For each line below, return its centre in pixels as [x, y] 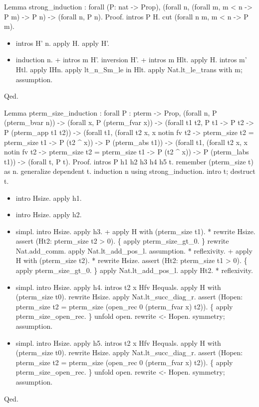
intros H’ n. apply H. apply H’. [63, 43]
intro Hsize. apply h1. [49, 198]
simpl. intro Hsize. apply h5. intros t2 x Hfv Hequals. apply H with [118, 342]
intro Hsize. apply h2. [49, 214]
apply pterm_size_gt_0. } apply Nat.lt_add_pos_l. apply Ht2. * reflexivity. [134, 270]
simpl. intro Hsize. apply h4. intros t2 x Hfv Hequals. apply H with [118, 287]
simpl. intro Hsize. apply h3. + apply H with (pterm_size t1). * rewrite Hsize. [135, 231]
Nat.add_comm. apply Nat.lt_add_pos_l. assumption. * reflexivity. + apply [134, 250]
